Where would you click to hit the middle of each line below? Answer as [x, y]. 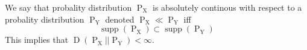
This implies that [37, 40]
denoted [120, 19]
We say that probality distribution [68, 7]
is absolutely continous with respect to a [227, 7]
